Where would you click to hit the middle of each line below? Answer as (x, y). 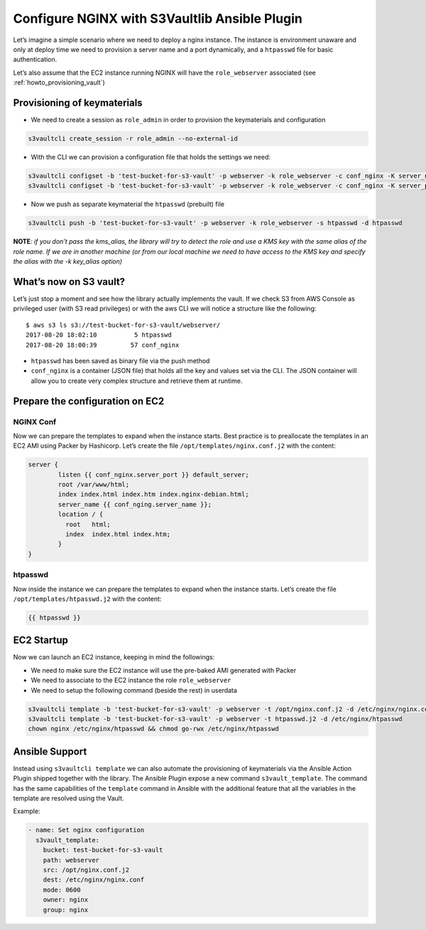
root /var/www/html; (94, 485)
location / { (81, 514)
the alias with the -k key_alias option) (68, 261)
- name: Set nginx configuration (86, 830)
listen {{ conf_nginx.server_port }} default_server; (153, 475)
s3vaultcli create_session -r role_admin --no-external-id (133, 139)
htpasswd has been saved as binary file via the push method (120, 361)
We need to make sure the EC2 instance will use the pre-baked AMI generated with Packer (164, 670)
